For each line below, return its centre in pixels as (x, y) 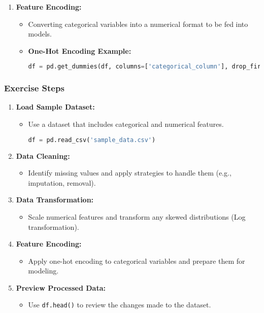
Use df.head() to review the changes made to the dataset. (120, 305)
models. (40, 34)
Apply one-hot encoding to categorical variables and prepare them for (137, 260)
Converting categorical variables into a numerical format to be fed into (138, 24)
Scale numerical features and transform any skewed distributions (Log (137, 216)
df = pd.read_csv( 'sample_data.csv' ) (92, 140)
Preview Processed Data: (61, 287)
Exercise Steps (34, 88)
